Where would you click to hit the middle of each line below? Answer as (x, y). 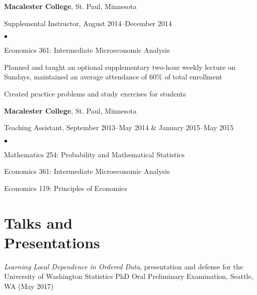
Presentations (52, 242)
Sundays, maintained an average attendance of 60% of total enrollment (113, 77)
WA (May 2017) (29, 286)
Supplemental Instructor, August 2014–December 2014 (88, 23)
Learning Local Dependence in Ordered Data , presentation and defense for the (124, 266)
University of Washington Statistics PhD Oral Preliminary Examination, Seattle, (129, 276)
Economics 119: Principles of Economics (66, 188)
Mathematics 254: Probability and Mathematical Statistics (95, 154)
